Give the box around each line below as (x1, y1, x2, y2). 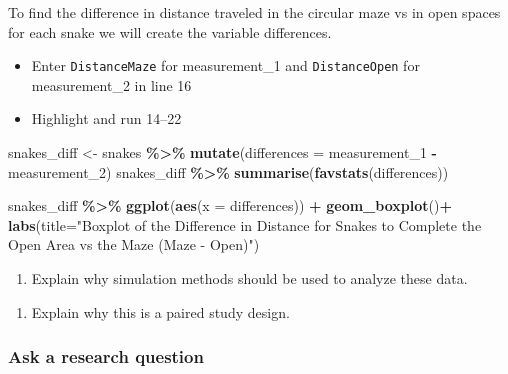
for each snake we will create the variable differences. (8, 21, 332, 42)
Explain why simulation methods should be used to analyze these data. (31, 268, 468, 288)
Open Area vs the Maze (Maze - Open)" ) (8, 234, 260, 255)
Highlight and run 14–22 (31, 108, 182, 129)
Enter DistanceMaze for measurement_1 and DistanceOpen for (31, 55, 420, 76)
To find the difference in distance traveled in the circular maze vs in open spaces (8, 2, 501, 22)
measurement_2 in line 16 (31, 74, 192, 95)
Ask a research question (8, 344, 204, 369)
